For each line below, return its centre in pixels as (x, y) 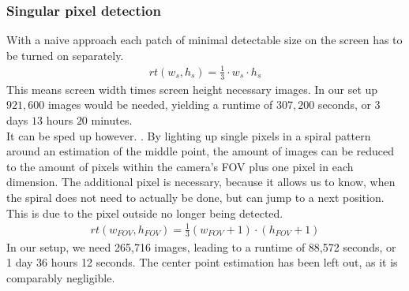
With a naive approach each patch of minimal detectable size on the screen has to (204, 40)
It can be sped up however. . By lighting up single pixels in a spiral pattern (189, 135)
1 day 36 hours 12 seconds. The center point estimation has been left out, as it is (202, 262)
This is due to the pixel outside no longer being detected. (145, 213)
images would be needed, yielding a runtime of (160, 104)
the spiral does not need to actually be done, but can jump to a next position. (195, 197)
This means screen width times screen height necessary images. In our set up (192, 89)
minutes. (112, 119)
